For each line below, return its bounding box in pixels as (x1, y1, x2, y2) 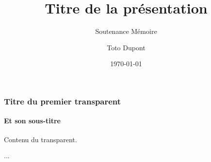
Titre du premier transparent (4, 95, 121, 107)
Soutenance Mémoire (95, 26, 157, 36)
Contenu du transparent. (4, 134, 77, 144)
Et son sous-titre (4, 116, 61, 126)
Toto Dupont (107, 42, 146, 52)
